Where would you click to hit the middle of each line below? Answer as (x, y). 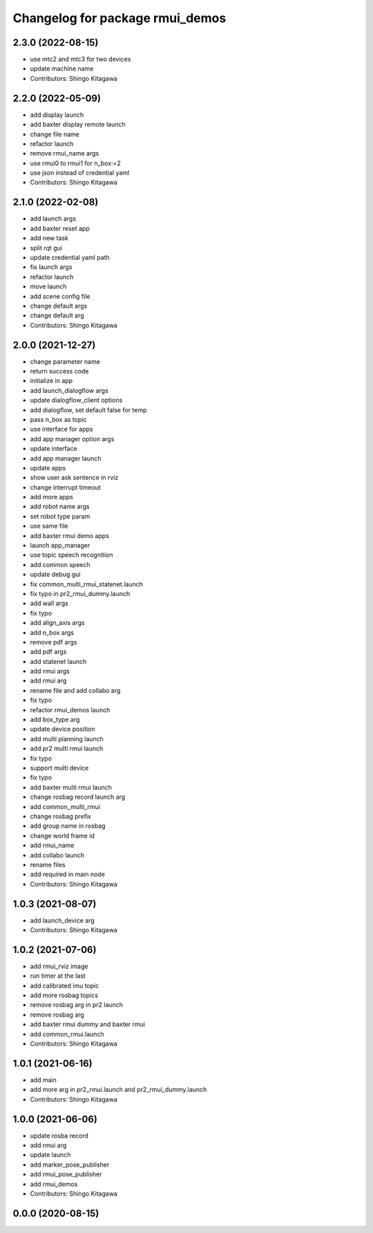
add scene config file (60, 296)
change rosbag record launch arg (78, 797)
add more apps (52, 497)
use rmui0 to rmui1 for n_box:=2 (75, 163)
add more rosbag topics (64, 995)
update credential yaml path (70, 257)
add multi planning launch (67, 739)
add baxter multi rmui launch (71, 787)
